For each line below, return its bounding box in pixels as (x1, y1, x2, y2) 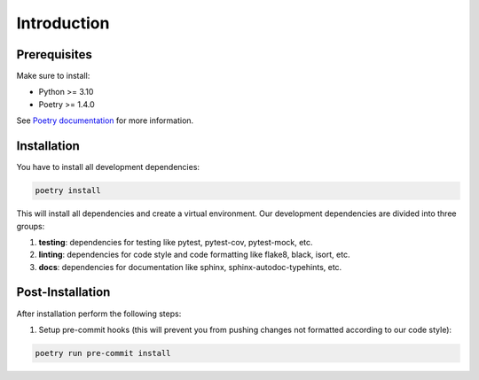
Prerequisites (16, 47, 92, 62)
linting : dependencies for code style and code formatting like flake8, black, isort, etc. (38, 249, 350, 260)
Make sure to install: (16, 71, 90, 81)
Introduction (16, 13, 110, 33)
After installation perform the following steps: (16, 308, 182, 319)
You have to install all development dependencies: (16, 162, 200, 173)
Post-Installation (16, 284, 111, 300)
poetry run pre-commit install (35, 348, 172, 358)
